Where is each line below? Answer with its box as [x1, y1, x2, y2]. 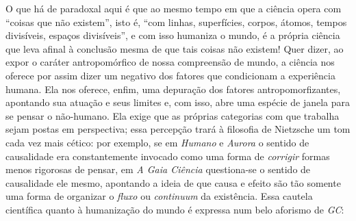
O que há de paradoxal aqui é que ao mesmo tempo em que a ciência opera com [5, 1, 342, 15]
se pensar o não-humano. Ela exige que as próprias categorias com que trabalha [5, 108, 340, 122]
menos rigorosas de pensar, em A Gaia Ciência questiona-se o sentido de [5, 162, 311, 177]
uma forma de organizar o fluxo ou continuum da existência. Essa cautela [5, 189, 313, 203]
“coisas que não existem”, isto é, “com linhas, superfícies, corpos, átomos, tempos [5, 14, 347, 29]
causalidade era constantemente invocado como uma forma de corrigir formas [5, 148, 330, 163]
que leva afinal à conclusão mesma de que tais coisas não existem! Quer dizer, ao [5, 41, 344, 55]
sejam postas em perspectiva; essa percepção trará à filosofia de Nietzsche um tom [5, 122, 351, 136]
